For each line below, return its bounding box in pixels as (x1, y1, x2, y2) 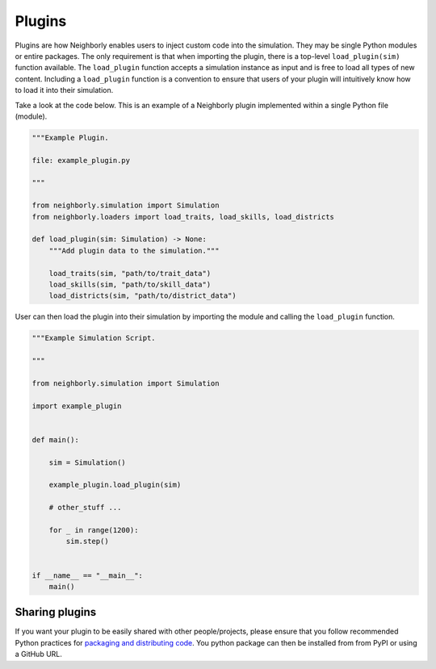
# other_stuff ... (48, 503, 122, 512)
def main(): (31, 435, 80, 444)
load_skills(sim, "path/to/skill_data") (48, 279, 212, 289)
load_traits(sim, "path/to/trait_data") (48, 269, 212, 278)
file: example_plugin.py (31, 156, 131, 165)
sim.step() (65, 537, 109, 546)
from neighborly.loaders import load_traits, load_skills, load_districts (31, 212, 335, 221)
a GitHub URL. (15, 650, 62, 659)
